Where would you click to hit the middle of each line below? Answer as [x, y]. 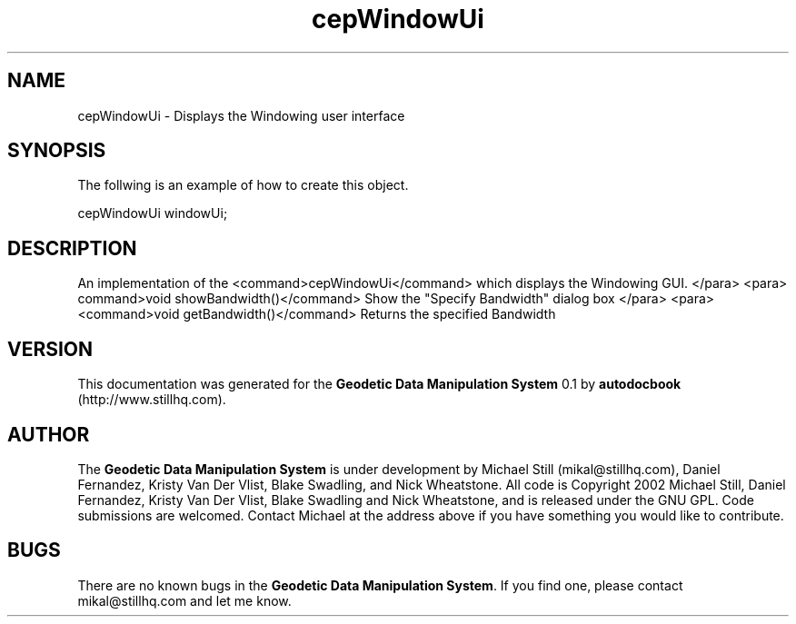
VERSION [50, 349]
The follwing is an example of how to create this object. [243, 185]
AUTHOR [49, 434]
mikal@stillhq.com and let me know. [184, 600]
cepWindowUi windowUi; [153, 213]
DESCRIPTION [72, 248]
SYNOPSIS [57, 151]
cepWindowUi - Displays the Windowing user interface [241, 115]
